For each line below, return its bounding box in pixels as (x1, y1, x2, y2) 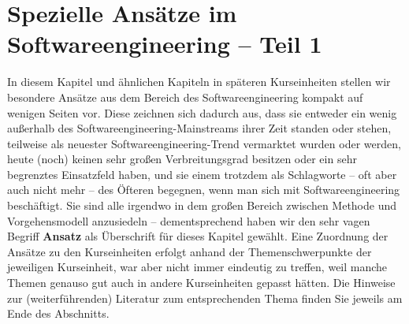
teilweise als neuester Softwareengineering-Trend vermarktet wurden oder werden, (7, 135, 401, 151)
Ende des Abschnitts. (7, 305, 110, 322)
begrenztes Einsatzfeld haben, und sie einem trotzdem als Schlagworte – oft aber (7, 166, 397, 182)
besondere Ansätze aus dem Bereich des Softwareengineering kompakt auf (7, 88, 363, 105)
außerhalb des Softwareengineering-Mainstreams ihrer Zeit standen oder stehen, (7, 120, 392, 136)
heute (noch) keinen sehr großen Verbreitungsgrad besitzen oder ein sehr (7, 151, 357, 167)
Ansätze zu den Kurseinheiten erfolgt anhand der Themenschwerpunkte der (7, 243, 372, 259)
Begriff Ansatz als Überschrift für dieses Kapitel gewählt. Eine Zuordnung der (7, 228, 389, 244)
